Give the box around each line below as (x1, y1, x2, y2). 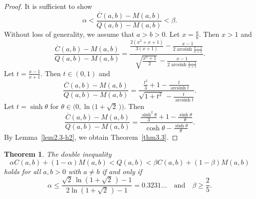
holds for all (4, 166, 41, 176)
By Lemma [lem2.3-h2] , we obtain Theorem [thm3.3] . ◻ (4, 132, 178, 142)
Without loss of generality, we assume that (4, 28, 134, 39)
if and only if (102, 166, 142, 176)
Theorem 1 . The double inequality (4, 148, 112, 159)
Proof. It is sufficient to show (4, 1, 92, 11)
